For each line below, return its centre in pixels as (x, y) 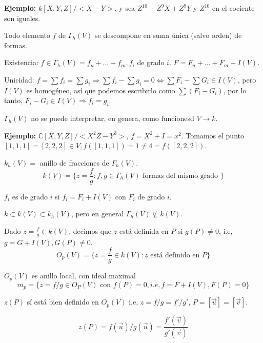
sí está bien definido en (63, 302)
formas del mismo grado (180, 176)
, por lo (235, 90)
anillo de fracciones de (74, 162)
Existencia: (21, 62)
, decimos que (90, 230)
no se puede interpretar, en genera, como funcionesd (113, 118)
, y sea (125, 8)
